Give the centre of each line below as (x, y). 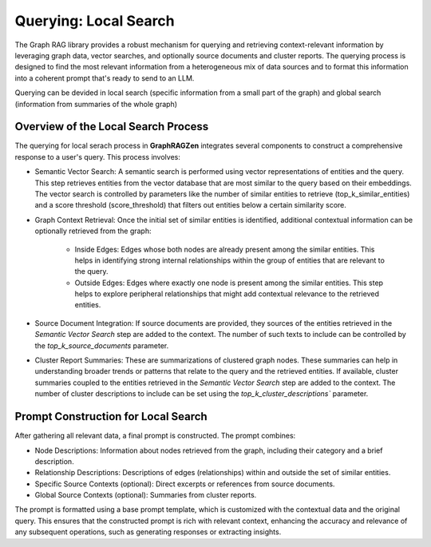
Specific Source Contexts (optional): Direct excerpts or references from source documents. (185, 484)
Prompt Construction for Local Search (111, 416)
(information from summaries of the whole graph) (96, 104)
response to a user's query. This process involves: (98, 157)
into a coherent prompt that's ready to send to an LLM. (105, 78)
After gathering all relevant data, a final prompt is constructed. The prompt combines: (155, 436)
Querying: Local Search (95, 21)
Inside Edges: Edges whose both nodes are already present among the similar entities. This (225, 249)
